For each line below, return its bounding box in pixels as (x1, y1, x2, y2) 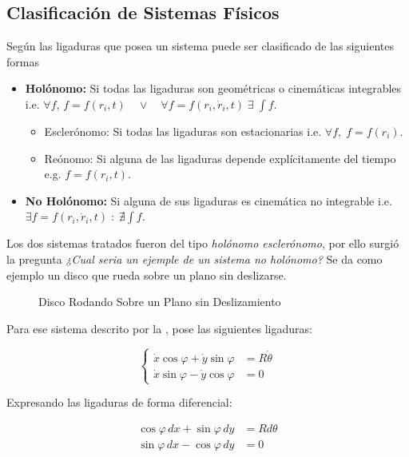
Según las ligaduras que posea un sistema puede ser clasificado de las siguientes (6, 38, 394, 54)
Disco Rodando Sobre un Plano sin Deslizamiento (38, 293, 281, 310)
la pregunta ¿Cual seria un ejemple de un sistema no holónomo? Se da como (6, 250, 383, 267)
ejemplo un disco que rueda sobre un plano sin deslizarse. (6, 266, 287, 283)
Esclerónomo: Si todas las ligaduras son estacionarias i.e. (44, 122, 322, 139)
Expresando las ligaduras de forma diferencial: (6, 394, 232, 411)
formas (6, 53, 39, 70)
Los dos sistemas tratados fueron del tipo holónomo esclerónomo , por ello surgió (6, 235, 399, 252)
